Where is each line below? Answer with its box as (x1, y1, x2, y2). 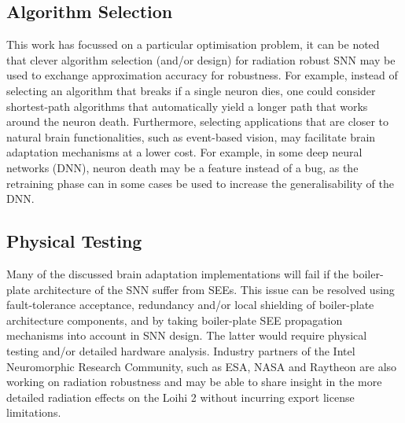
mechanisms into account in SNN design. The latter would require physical (6, 327, 367, 344)
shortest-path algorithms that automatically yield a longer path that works (6, 97, 368, 114)
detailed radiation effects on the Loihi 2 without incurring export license (6, 388, 355, 405)
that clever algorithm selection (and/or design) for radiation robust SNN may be (6, 51, 396, 68)
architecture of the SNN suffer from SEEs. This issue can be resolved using (33, 281, 395, 297)
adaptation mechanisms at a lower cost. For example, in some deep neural (6, 144, 363, 160)
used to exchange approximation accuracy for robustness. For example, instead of (6, 67, 398, 83)
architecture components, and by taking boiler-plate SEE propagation (6, 311, 343, 328)
